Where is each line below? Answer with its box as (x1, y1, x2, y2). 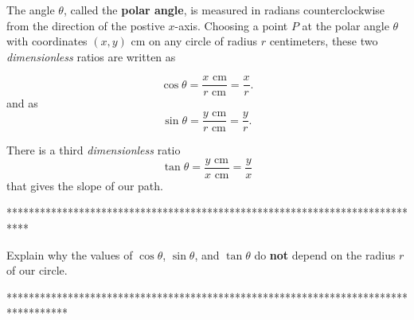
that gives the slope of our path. (6, 177, 163, 193)
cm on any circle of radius (131, 33, 257, 49)
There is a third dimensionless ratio (6, 142, 181, 158)
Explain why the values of (6, 246, 133, 263)
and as (6, 95, 38, 111)
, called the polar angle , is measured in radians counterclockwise (63, 2, 385, 18)
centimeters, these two (269, 33, 378, 49)
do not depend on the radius (254, 246, 396, 263)
